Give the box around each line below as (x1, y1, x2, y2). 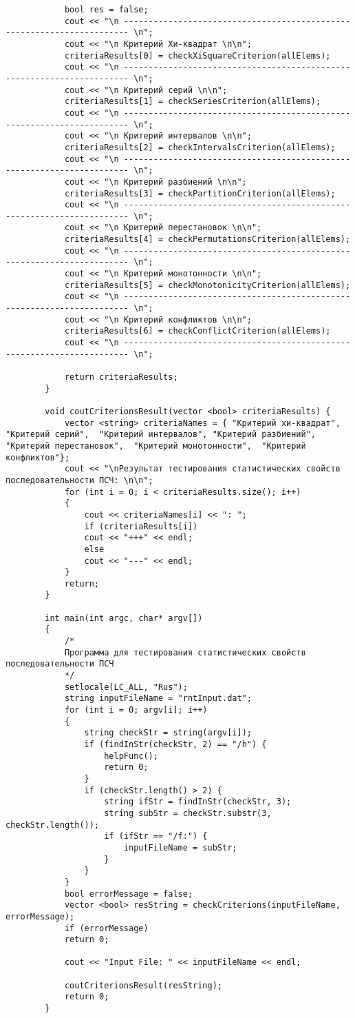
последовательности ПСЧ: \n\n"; (6, 475, 153, 485)
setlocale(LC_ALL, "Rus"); (64, 682, 188, 692)
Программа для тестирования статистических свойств (64, 647, 306, 658)
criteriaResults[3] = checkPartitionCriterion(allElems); (64, 188, 336, 198)
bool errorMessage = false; (64, 888, 193, 899)
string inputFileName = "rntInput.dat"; (64, 693, 252, 704)
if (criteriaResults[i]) (84, 521, 198, 531)
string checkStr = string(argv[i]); (84, 728, 252, 738)
